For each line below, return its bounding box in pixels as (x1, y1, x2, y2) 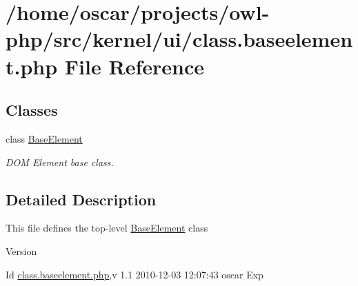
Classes (6, 99, 58, 121)
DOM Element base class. (6, 154, 114, 169)
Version (6, 243, 37, 258)
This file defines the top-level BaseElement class (6, 221, 208, 235)
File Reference (64, 52, 204, 80)
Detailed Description (6, 188, 157, 210)
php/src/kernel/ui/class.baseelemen (6, 25, 353, 53)
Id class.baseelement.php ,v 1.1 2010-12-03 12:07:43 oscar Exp (6, 267, 263, 281)
